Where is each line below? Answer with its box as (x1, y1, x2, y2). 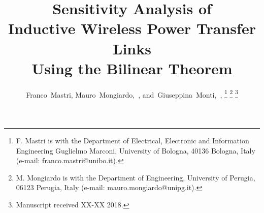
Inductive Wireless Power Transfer (8, 18, 256, 39)
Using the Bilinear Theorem (31, 57, 233, 78)
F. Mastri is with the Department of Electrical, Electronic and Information (16, 135, 249, 145)
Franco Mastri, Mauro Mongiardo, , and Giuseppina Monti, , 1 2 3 (26, 87, 238, 100)
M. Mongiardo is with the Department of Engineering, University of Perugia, (16, 172, 255, 182)
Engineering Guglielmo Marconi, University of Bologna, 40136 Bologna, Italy (16, 145, 255, 156)
